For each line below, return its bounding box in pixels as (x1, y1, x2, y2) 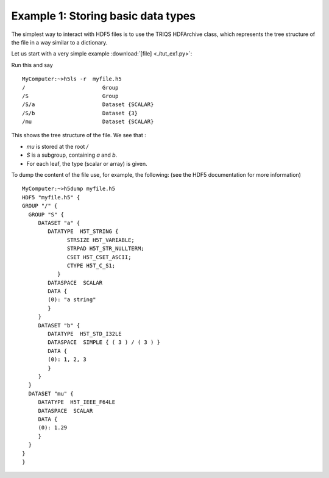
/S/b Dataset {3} (22, 110, 138, 116)
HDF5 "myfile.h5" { (22, 194, 80, 201)
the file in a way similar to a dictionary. (11, 38, 108, 46)
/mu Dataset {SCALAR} (22, 118, 154, 125)
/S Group (22, 92, 119, 99)
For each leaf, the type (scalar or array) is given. (26, 160, 147, 167)
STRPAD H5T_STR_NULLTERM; (67, 245, 144, 252)
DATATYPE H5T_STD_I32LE (48, 330, 122, 338)
